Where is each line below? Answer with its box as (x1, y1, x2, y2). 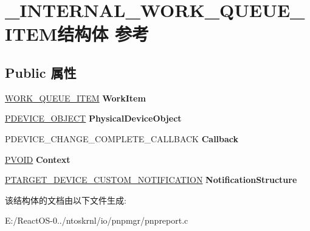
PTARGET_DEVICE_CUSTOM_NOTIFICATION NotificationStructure (5, 173, 297, 186)
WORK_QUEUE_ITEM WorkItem (5, 91, 146, 104)
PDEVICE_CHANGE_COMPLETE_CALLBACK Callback (5, 132, 239, 145)
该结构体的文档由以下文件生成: (5, 193, 126, 206)
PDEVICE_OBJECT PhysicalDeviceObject (5, 112, 182, 125)
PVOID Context (5, 153, 71, 165)
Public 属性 (5, 63, 77, 81)
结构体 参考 (57, 21, 150, 46)
